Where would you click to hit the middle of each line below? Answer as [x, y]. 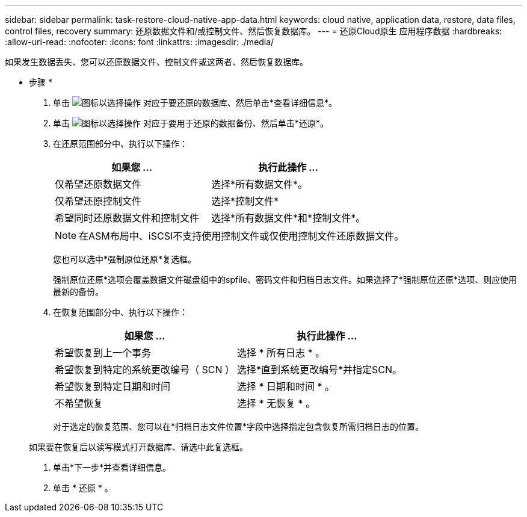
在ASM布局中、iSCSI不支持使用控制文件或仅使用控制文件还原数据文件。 [242, 236]
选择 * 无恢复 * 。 [276, 403]
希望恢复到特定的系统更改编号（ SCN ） [145, 370]
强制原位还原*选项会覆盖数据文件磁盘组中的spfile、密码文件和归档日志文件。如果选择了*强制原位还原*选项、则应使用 [285, 280]
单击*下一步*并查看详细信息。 [112, 467]
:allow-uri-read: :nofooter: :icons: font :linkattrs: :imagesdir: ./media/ [140, 42]
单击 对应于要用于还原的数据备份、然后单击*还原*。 [191, 123]
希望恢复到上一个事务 [103, 353]
